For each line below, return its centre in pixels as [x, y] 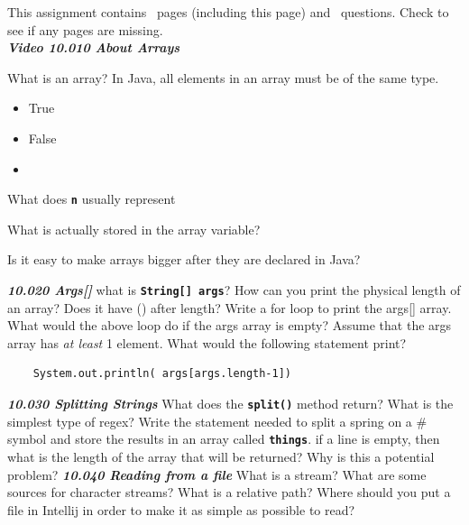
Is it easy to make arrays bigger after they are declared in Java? [184, 259]
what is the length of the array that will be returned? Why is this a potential [221, 456]
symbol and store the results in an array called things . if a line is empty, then [224, 439]
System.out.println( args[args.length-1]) [162, 374]
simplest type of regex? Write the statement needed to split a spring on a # [217, 421]
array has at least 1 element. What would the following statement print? [207, 342]
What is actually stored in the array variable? [134, 229]
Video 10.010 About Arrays [94, 47]
